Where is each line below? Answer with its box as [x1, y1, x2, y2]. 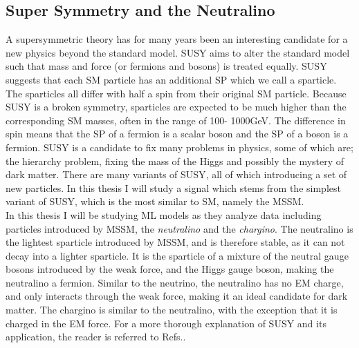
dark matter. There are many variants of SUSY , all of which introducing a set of [6, 167, 347, 182]
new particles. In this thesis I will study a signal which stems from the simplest [6, 180, 341, 195]
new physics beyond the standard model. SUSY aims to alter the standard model [6, 45, 350, 59]
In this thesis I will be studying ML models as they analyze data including [6, 207, 322, 222]
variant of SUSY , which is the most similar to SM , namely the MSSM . [6, 194, 304, 209]
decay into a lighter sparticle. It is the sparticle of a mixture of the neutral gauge [6, 248, 349, 262]
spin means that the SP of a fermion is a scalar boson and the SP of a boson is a [6, 126, 349, 141]
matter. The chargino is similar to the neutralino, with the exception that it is [6, 302, 338, 317]
